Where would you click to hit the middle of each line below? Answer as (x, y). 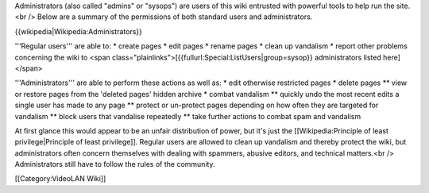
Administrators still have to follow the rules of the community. (115, 164)
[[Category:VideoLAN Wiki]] (60, 179)
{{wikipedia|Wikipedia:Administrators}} (79, 31)
